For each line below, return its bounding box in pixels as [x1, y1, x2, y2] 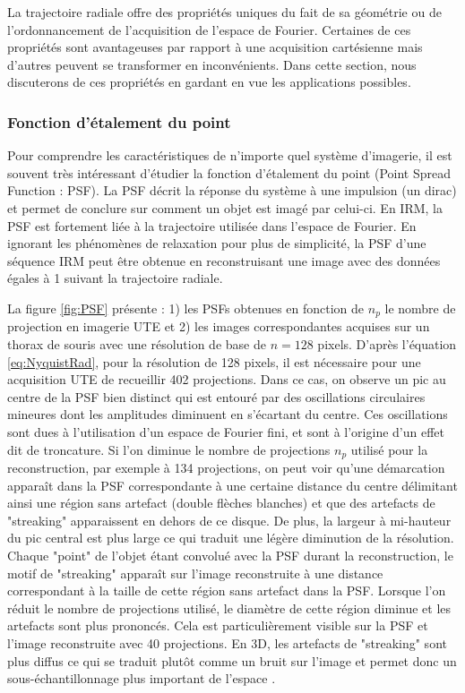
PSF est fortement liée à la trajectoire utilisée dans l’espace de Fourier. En [7, 216, 417, 235]
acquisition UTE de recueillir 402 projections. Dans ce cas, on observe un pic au [7, 370, 446, 389]
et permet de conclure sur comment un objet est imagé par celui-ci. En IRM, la [7, 198, 443, 217]
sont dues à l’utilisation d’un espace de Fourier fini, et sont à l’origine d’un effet [7, 422, 444, 441]
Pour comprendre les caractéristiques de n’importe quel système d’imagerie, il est [7, 146, 452, 165]
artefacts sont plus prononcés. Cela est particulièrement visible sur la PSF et [7, 616, 428, 635]
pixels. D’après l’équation [317, 334, 457, 353]
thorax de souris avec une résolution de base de [7, 334, 266, 353]
